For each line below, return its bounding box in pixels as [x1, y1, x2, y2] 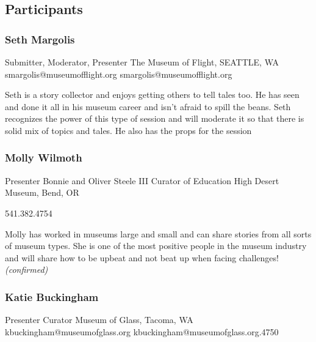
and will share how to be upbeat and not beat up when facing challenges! [5, 251, 279, 264]
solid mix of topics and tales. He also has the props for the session [5, 124, 252, 136]
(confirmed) [5, 263, 48, 276]
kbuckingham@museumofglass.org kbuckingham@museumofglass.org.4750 [5, 325, 279, 338]
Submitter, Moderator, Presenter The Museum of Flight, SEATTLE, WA [5, 56, 279, 68]
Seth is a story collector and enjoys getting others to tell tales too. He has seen [5, 88, 300, 101]
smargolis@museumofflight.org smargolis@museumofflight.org [5, 67, 232, 80]
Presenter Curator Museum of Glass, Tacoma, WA [5, 313, 193, 326]
